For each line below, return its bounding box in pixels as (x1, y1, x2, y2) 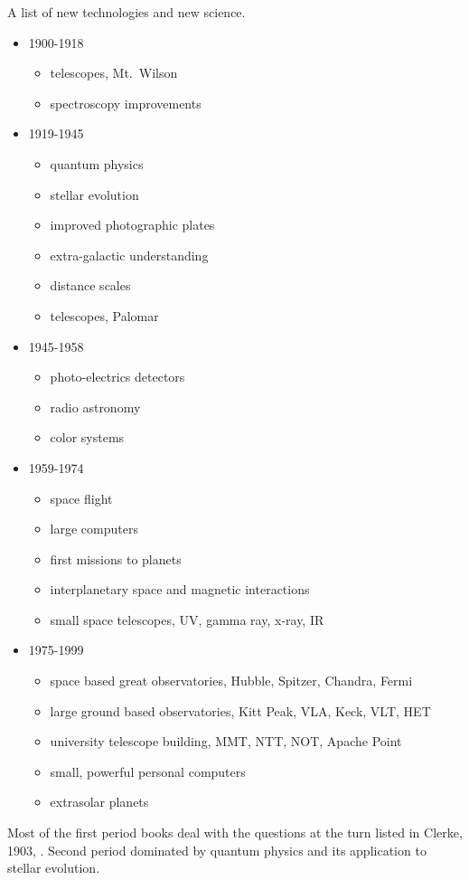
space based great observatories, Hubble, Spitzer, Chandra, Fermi (50, 671, 413, 690)
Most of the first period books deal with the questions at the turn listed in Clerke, (7, 823, 463, 842)
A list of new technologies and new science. (7, 3, 246, 21)
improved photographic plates (50, 215, 215, 234)
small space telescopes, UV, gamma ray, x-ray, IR (50, 610, 324, 629)
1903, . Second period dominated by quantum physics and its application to (7, 840, 427, 859)
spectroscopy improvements (50, 93, 202, 112)
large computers (50, 519, 138, 538)
